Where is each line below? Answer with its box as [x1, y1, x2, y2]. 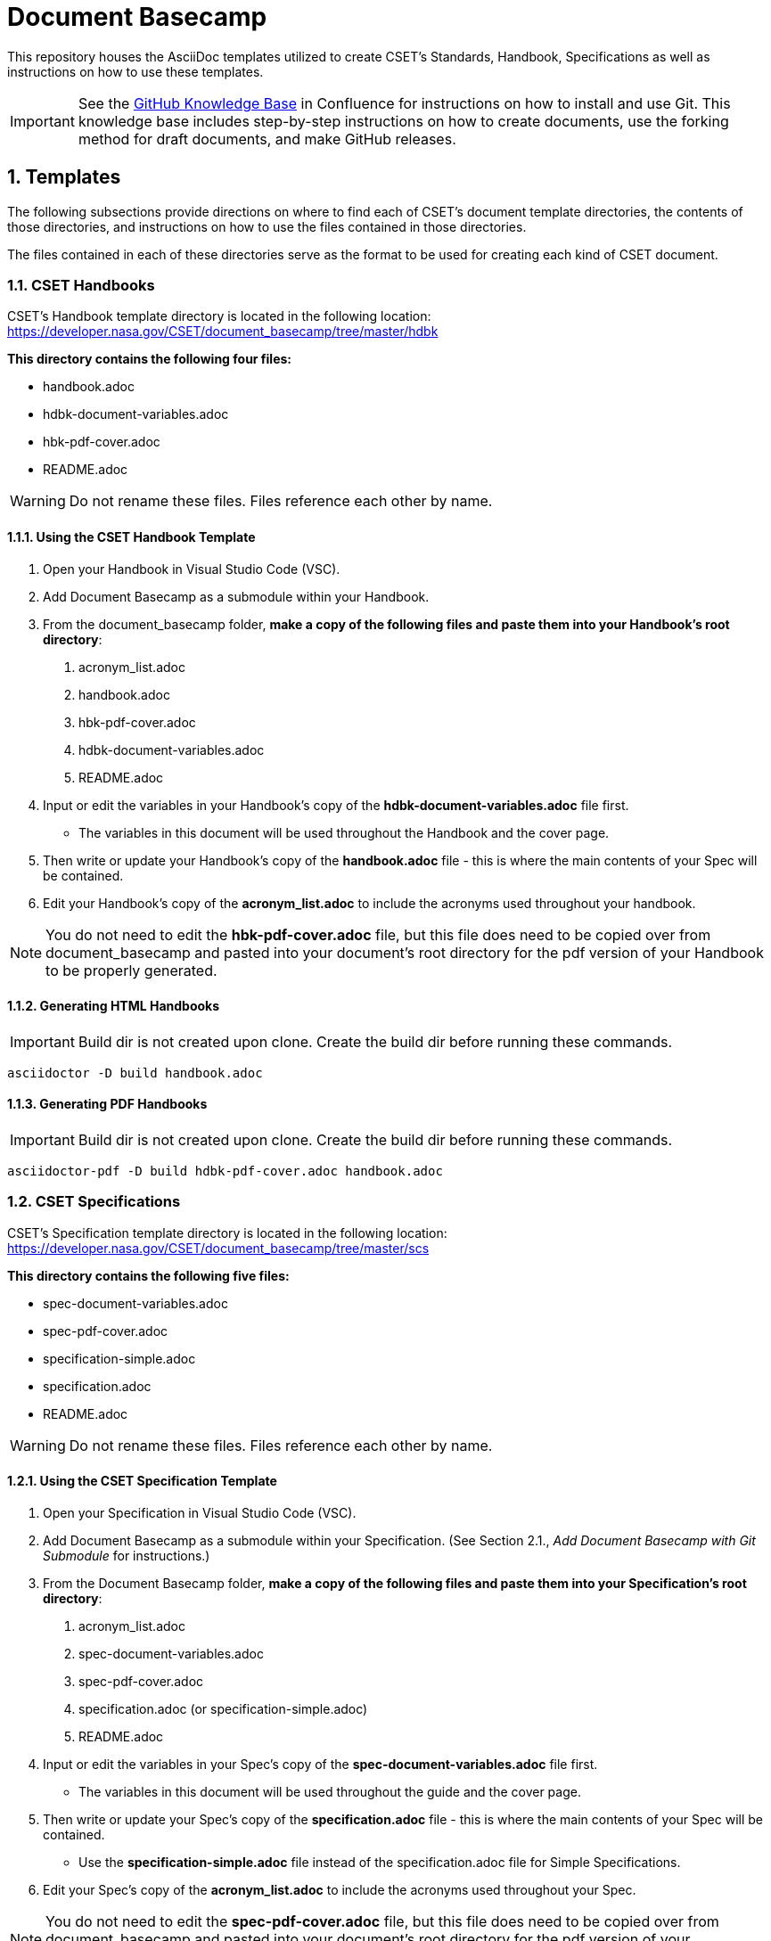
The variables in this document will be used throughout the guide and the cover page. [78, 1783, 581, 1799]
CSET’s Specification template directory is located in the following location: [7, 1224, 447, 1241]
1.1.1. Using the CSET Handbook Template [7, 528, 256, 545]
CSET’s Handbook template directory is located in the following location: [7, 308, 431, 324]
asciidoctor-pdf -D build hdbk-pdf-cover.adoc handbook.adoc [7, 1164, 443, 1178]
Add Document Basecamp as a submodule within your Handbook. [43, 588, 430, 604]
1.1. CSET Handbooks [7, 275, 155, 294]
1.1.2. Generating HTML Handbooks [7, 998, 220, 1014]
